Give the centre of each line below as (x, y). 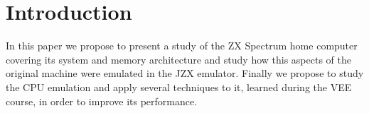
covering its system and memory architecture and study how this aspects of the (178, 59)
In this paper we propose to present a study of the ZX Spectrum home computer (182, 46)
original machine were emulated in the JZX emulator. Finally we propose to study (185, 73)
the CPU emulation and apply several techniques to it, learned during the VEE (179, 87)
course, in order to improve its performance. (102, 101)
